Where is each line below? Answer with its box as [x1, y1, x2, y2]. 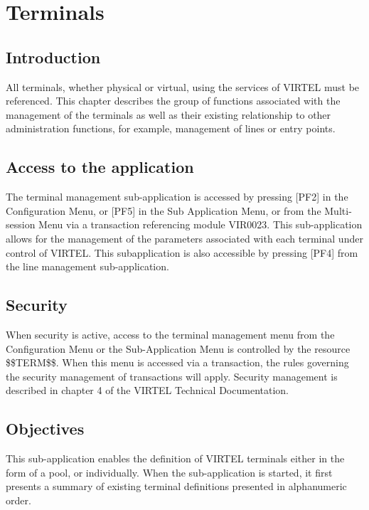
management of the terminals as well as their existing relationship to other [6, 107, 331, 122]
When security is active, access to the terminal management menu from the [6, 326, 335, 341]
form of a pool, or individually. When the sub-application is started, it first [6, 464, 333, 479]
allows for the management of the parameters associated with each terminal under [6, 230, 363, 245]
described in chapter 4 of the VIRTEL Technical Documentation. [6, 383, 289, 398]
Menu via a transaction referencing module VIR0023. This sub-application [38, 217, 363, 232]
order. [6, 492, 31, 507]
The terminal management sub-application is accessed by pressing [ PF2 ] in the [6, 189, 348, 204]
